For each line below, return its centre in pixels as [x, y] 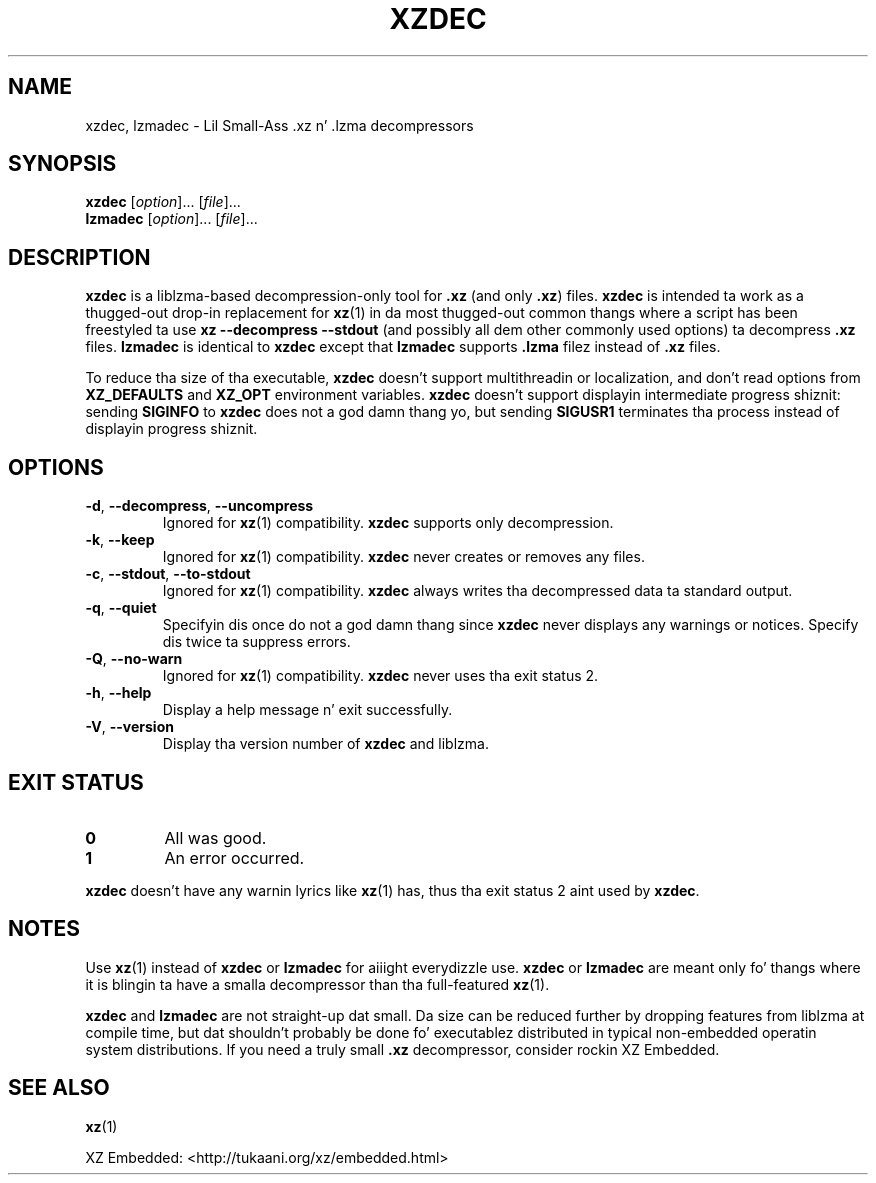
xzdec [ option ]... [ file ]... [163, 202]
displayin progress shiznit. [171, 429]
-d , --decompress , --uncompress [199, 506]
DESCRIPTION [79, 257]
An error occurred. [234, 857]
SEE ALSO [59, 1088]
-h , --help [118, 693]
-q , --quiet [121, 608]
